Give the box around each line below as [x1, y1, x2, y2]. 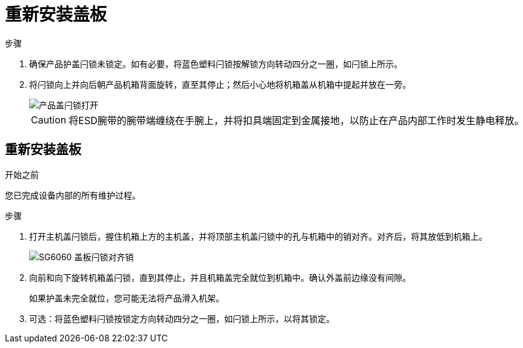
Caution [31, 113, 67, 126]
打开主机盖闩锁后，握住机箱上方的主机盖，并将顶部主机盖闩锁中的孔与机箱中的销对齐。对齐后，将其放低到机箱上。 [29, 231, 487, 241]
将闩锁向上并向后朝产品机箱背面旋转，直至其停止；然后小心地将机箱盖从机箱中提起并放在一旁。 [29, 79, 411, 90]
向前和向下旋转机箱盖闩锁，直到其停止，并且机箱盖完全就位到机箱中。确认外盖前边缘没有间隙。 [29, 272, 411, 283]
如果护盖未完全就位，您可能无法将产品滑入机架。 [29, 292, 224, 303]
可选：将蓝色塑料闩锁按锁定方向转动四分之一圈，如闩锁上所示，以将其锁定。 [29, 313, 335, 324]
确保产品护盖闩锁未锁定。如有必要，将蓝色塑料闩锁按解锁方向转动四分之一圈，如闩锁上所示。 [29, 58, 402, 69]
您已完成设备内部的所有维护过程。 [5, 189, 141, 200]
